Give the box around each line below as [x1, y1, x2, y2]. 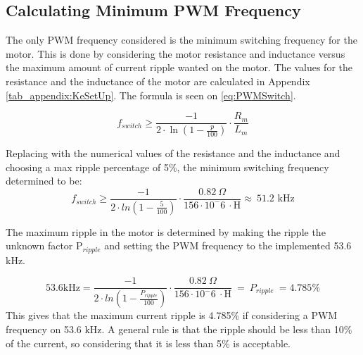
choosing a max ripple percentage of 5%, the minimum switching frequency [6, 159, 329, 174]
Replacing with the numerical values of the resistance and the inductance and [6, 146, 340, 161]
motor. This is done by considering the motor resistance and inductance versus [6, 46, 345, 61]
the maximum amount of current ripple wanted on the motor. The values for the [6, 60, 352, 75]
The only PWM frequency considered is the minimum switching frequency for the [6, 32, 357, 47]
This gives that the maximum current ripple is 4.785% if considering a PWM [6, 308, 338, 323]
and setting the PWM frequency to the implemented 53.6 [104, 238, 352, 253]
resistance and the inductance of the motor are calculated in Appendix [6, 73, 310, 88]
